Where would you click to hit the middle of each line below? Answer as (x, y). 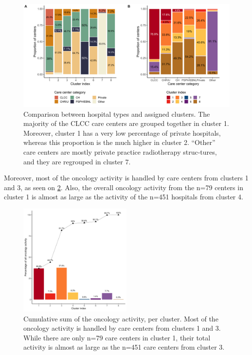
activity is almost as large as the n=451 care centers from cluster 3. (124, 347)
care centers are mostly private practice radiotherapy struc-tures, (120, 151)
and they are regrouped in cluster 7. (77, 161)
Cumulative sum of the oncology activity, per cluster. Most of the (121, 318)
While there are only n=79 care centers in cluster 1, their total (117, 337)
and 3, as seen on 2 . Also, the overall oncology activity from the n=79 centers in (124, 187)
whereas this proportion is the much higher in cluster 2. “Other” (119, 142)
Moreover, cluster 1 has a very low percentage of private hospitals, (122, 133)
